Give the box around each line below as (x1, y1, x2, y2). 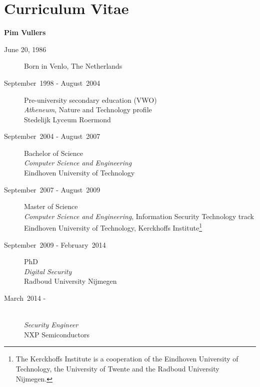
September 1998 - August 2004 (4, 77, 100, 88)
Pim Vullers (4, 27, 46, 38)
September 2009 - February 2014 (4, 239, 106, 250)
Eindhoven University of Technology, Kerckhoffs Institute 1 (24, 221, 202, 233)
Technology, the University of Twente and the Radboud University (15, 363, 219, 374)
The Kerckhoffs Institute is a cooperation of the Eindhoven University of (15, 353, 238, 364)
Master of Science (24, 201, 78, 212)
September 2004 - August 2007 (4, 131, 100, 141)
